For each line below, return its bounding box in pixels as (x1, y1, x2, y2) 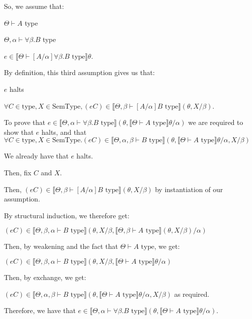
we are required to (188, 117, 243, 127)
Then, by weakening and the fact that (4, 241, 118, 251)
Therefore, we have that (4, 305, 76, 316)
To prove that (4, 117, 46, 127)
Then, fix (4, 167, 31, 177)
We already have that (4, 151, 69, 161)
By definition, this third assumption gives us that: (4, 67, 155, 78)
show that (4, 126, 34, 137)
